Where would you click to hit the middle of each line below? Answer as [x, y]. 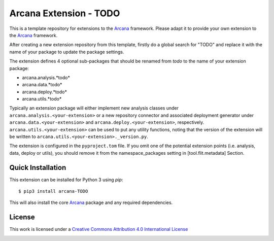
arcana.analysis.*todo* [46, 77]
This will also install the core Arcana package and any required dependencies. [91, 202]
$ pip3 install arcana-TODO [53, 191]
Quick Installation [38, 167]
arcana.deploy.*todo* [44, 92]
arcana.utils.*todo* [42, 99]
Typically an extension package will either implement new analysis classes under [94, 108]
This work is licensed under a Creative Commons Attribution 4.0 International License [99, 229]
